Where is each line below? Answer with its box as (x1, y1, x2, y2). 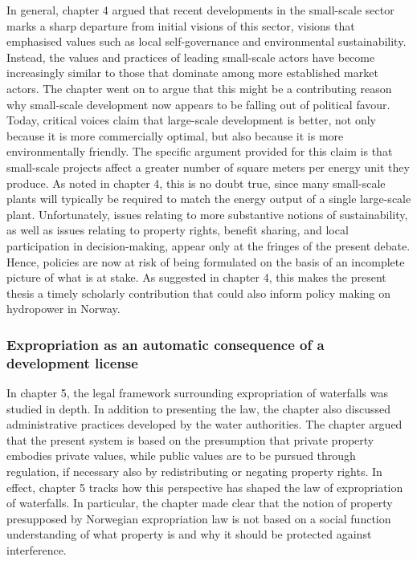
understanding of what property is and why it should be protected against (6, 526, 372, 543)
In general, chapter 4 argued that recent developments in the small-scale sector (6, 2, 395, 18)
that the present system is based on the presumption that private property (6, 431, 374, 448)
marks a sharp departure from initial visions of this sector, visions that (6, 17, 355, 34)
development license (6, 352, 138, 372)
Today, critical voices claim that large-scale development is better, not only (6, 112, 376, 128)
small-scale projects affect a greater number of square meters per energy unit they (6, 158, 410, 175)
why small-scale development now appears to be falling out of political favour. (6, 96, 390, 112)
